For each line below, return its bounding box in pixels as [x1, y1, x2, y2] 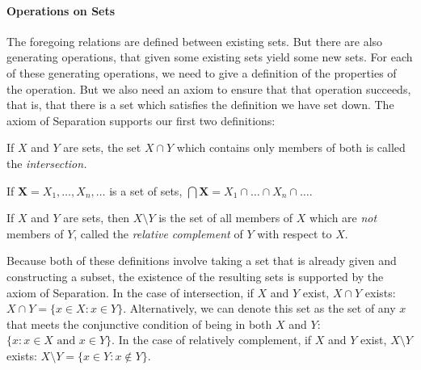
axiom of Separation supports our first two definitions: [6, 111, 276, 128]
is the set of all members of [158, 209, 293, 226]
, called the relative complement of [74, 225, 243, 242]
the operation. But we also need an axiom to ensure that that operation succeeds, [6, 80, 411, 97]
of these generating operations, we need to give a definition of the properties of [6, 64, 397, 81]
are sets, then [63, 209, 130, 226]
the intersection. [6, 154, 87, 171]
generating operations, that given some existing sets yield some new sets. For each [6, 48, 413, 65]
